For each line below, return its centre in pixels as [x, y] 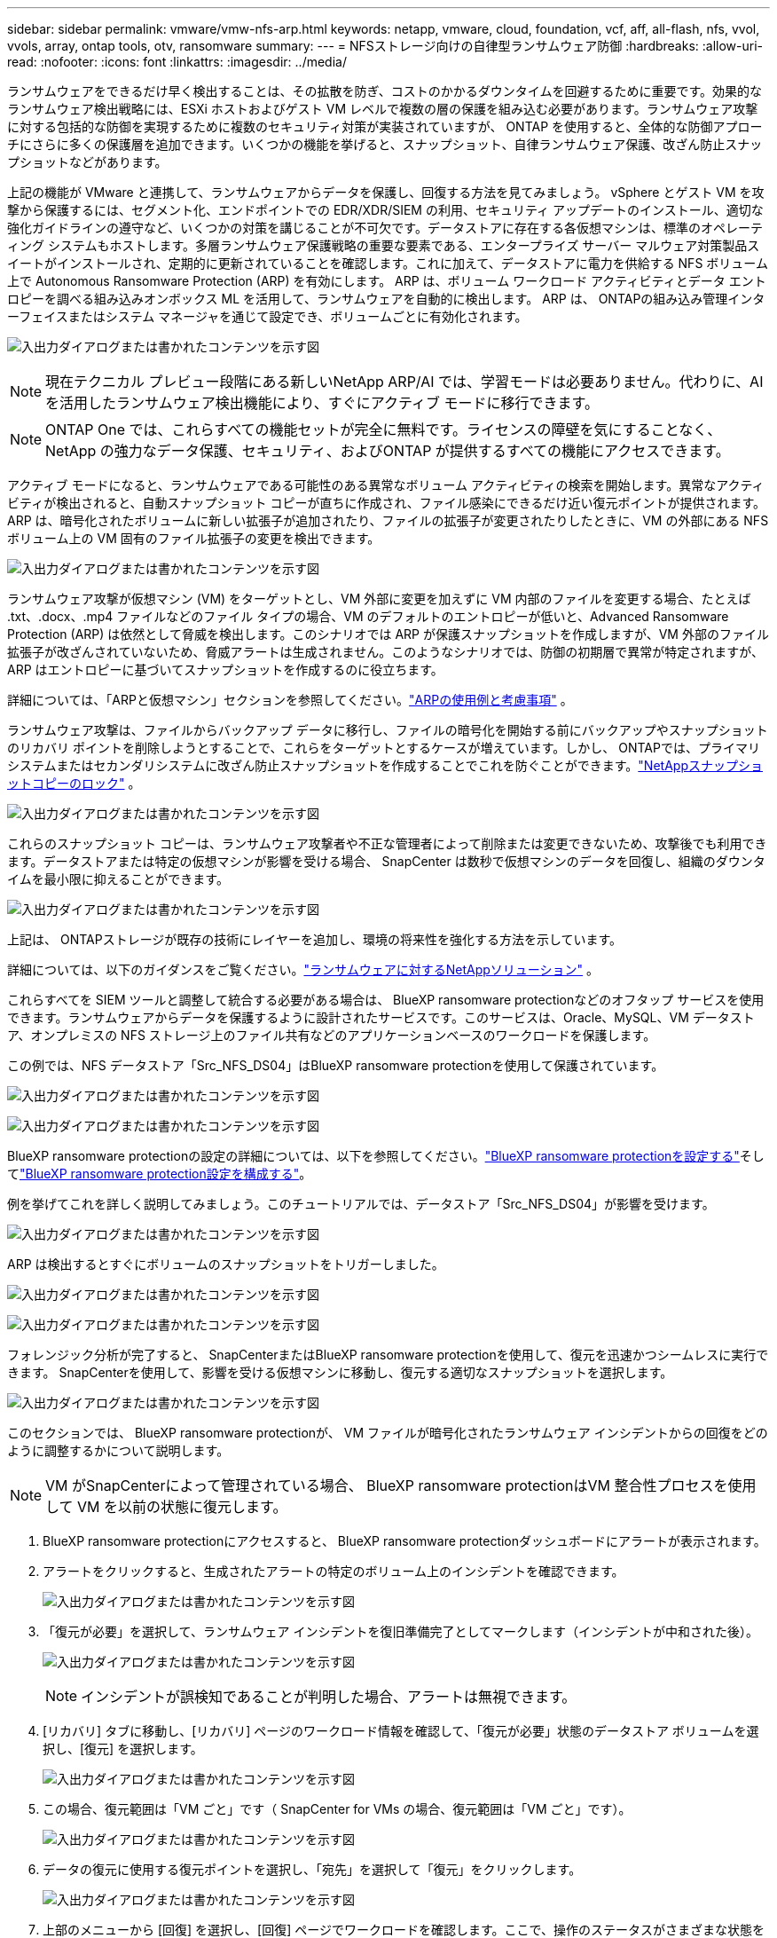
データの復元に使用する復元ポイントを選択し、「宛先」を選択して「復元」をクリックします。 [312, 1869]
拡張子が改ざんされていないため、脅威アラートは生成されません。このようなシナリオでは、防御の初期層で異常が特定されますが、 [385, 652]
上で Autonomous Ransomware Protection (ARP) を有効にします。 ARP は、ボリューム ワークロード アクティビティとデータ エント [387, 281]
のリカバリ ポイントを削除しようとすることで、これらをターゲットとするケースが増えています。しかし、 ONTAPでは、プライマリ [384, 748]
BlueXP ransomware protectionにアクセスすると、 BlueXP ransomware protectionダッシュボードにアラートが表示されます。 [404, 1541]
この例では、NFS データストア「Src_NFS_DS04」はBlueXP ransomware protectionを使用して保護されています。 [336, 1065]
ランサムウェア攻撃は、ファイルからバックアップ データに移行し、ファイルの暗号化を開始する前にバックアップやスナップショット [388, 730]
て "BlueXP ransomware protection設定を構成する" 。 [160, 1174]
